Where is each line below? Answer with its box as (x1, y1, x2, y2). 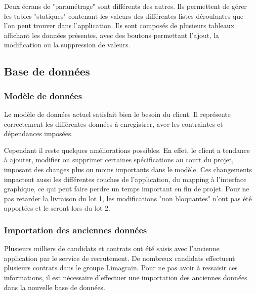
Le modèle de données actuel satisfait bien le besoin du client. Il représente (4, 109, 231, 119)
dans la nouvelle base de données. (4, 282, 105, 292)
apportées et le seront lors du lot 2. (4, 203, 110, 213)
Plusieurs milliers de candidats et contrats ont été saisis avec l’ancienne (4, 243, 220, 254)
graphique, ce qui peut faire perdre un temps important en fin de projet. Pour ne (4, 184, 250, 194)
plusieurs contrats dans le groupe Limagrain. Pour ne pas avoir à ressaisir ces (4, 262, 238, 273)
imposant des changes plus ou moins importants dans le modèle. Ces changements (4, 164, 252, 174)
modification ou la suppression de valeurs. (4, 39, 130, 50)
